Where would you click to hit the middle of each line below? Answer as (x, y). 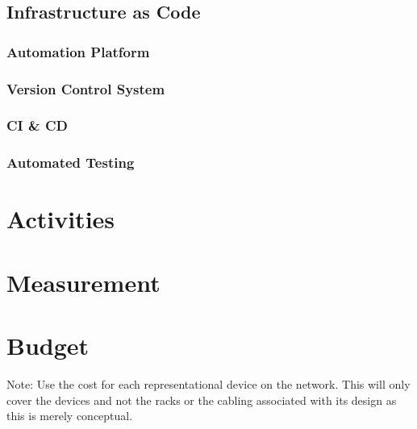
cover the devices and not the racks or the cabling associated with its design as (202, 400)
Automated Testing (71, 162)
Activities (61, 219)
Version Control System (86, 88)
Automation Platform (78, 51)
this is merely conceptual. (70, 416)
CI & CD (37, 125)
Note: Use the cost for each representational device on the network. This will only (208, 384)
